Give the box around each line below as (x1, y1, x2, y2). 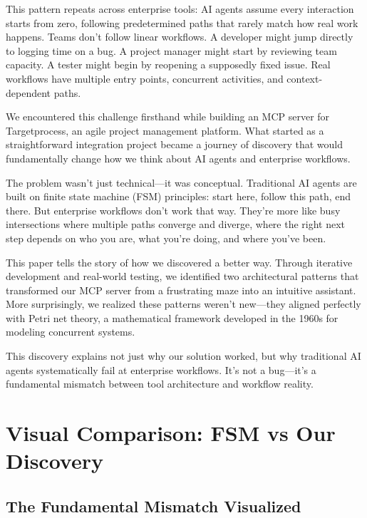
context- (286, 71, 323, 86)
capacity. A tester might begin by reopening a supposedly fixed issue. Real (6, 57, 331, 72)
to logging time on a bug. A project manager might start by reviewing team (6, 43, 337, 58)
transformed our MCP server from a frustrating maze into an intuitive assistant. (6, 282, 356, 297)
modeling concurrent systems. (6, 324, 135, 339)
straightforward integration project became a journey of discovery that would (6, 137, 343, 152)
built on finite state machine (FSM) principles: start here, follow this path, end (6, 189, 351, 204)
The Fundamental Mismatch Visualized (6, 494, 301, 517)
